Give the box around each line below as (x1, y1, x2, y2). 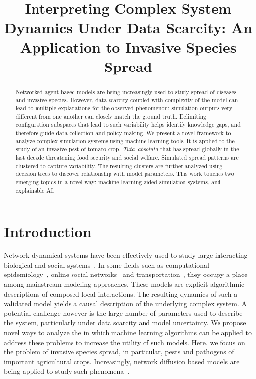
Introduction (4, 221, 92, 241)
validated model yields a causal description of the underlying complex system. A (4, 298, 247, 309)
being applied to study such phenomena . (4, 366, 130, 376)
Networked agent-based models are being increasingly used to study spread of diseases (15, 87, 237, 96)
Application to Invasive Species (20, 36, 237, 57)
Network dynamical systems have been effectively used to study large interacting (4, 250, 248, 260)
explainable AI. (15, 186, 55, 194)
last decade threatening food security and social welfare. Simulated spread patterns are (15, 153, 239, 161)
